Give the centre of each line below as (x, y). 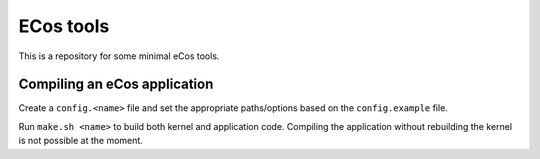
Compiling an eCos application (116, 84)
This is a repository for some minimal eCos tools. (119, 56)
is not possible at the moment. (81, 141)
